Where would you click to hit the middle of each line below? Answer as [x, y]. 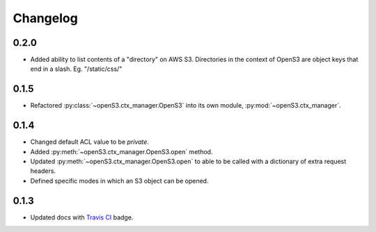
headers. [43, 171]
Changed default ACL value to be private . [90, 142]
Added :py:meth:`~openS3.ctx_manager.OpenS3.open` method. [122, 151]
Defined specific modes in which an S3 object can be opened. [119, 181]
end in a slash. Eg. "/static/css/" [76, 69]
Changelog [45, 18]
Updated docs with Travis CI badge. [82, 217]
